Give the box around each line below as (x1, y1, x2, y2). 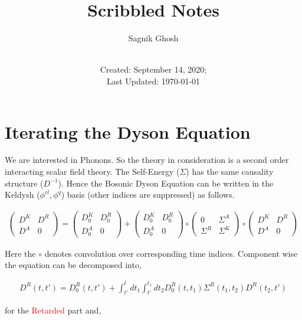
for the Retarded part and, (5, 304, 101, 316)
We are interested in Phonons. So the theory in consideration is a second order (5, 154, 289, 166)
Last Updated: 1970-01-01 (106, 74, 201, 87)
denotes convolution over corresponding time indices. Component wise (44, 247, 298, 259)
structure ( (5, 177, 44, 189)
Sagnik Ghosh (128, 32, 179, 44)
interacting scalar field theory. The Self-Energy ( (5, 165, 180, 178)
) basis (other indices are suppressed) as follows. (61, 188, 235, 201)
